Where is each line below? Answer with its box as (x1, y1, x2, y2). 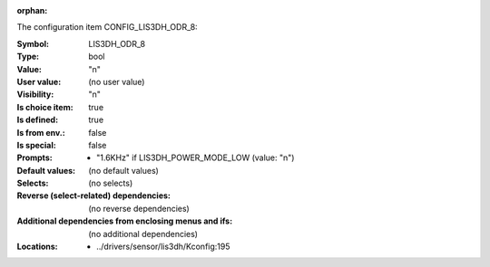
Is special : (16, 139, 56, 150)
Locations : (16, 241, 58, 253)
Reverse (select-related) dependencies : (16, 190, 171, 201)
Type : (16, 51, 40, 62)
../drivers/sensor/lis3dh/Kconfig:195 (96, 241, 230, 253)
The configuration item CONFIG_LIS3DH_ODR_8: (16, 22, 199, 33)
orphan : (16, 5, 48, 15)
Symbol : (16, 38, 50, 49)
